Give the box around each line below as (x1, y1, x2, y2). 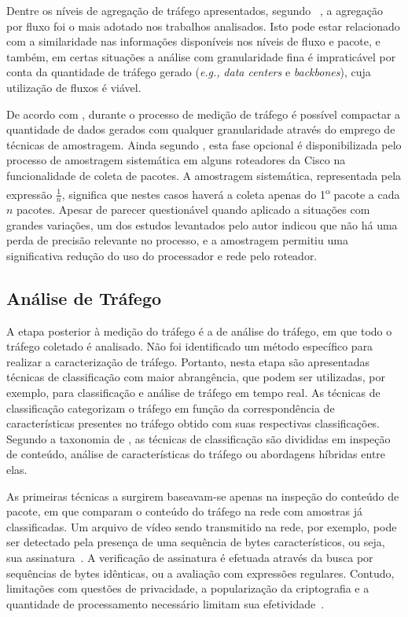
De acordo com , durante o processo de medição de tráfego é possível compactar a (6, 105, 401, 122)
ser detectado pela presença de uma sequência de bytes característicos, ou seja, (6, 534, 385, 550)
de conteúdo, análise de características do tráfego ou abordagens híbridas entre (6, 446, 386, 462)
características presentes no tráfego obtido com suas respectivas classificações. (6, 415, 380, 432)
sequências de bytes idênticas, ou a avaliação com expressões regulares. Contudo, (6, 564, 395, 581)
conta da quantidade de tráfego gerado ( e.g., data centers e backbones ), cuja (6, 64, 371, 80)
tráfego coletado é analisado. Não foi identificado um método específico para (6, 338, 373, 354)
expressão (6, 185, 53, 202)
